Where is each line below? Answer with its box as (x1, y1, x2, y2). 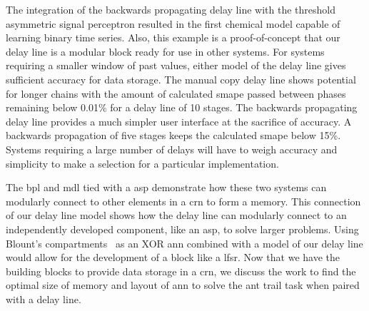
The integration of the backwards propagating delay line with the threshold (6, 2, 335, 16)
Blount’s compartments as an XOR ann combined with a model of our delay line (6, 235, 363, 250)
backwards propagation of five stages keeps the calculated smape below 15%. (6, 128, 341, 143)
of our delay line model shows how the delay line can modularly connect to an (6, 208, 347, 223)
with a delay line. (6, 291, 81, 306)
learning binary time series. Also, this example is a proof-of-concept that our (6, 30, 340, 45)
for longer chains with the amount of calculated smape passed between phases (6, 86, 346, 101)
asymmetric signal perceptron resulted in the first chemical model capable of (6, 16, 340, 31)
